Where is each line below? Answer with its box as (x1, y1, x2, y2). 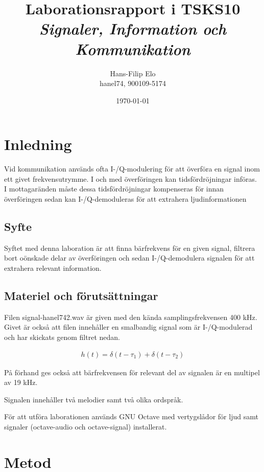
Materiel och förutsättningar (4, 287, 158, 303)
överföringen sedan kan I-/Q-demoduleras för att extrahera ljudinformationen (4, 194, 247, 204)
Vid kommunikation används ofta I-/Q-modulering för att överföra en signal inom (4, 163, 260, 174)
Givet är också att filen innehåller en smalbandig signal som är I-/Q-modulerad (4, 321, 253, 332)
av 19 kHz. (4, 377, 38, 388)
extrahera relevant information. (4, 262, 102, 273)
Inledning (4, 134, 72, 155)
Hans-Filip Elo (110, 68, 156, 78)
